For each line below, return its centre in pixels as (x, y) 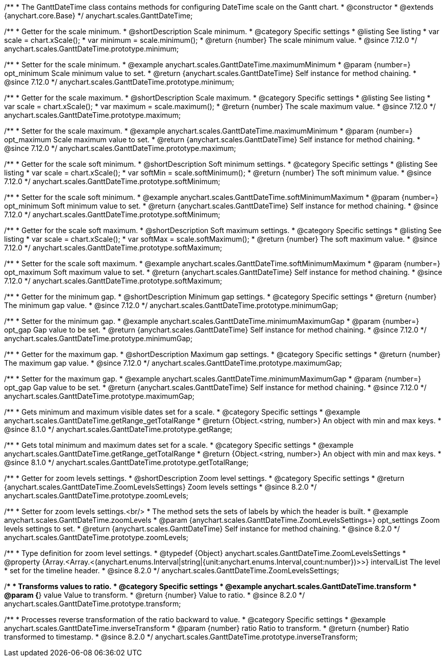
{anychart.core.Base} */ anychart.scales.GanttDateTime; (98, 16)
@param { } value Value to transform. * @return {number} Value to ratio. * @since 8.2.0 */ (155, 595)
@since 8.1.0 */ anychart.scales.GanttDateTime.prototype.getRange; (118, 429)
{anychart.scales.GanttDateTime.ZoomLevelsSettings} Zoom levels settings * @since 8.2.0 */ (160, 487)
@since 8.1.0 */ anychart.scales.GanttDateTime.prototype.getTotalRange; (127, 462)
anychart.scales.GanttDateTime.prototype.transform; (93, 604)
